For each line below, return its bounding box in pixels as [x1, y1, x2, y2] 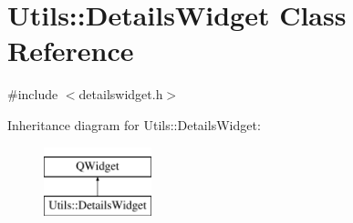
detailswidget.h [78, 85, 163, 104]
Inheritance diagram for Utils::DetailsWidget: [7, 115, 261, 134]
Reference [7, 32, 134, 69]
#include [7, 85, 58, 104]
